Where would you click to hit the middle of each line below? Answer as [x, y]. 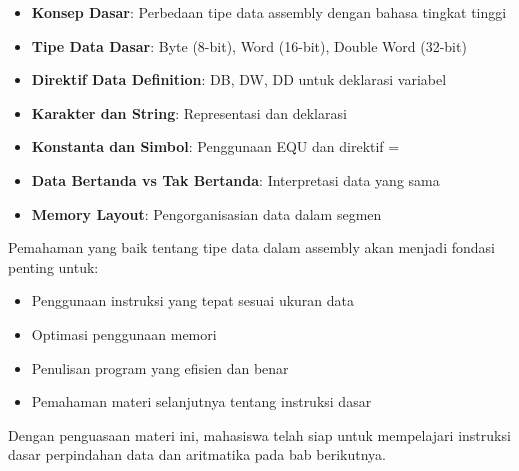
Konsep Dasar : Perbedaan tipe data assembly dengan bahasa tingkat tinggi [269, 12]
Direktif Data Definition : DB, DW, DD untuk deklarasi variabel [239, 79]
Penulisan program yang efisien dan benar [160, 367]
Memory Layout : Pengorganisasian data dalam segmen [206, 213]
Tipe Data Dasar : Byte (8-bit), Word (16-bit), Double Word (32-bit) [249, 45]
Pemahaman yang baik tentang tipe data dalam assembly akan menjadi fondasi [251, 247]
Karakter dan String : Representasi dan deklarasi [189, 112]
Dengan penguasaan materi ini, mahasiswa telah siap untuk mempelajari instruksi [259, 434]
